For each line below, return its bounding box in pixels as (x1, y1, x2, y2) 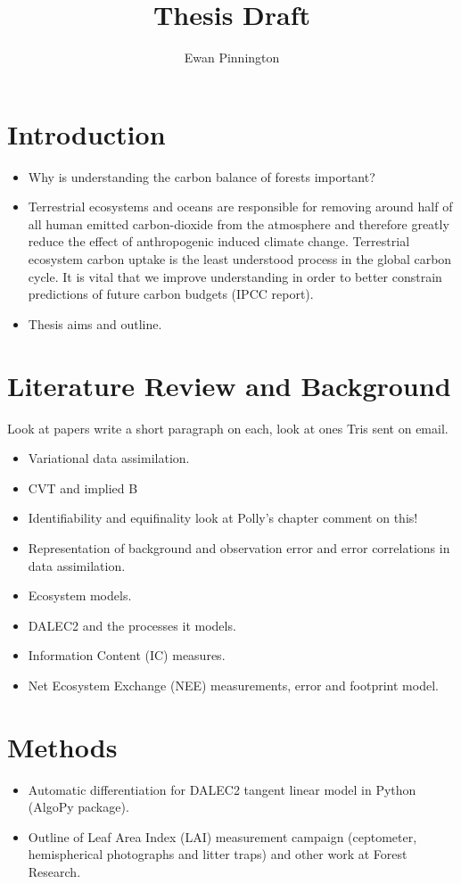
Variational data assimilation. (28, 449, 190, 467)
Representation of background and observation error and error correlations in (28, 538, 450, 557)
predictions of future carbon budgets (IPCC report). (28, 285, 314, 303)
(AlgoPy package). (28, 797, 129, 816)
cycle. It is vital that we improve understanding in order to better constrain (28, 267, 442, 285)
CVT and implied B (28, 478, 138, 497)
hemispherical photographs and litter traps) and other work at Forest (28, 845, 407, 863)
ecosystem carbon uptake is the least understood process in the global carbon (28, 250, 452, 269)
